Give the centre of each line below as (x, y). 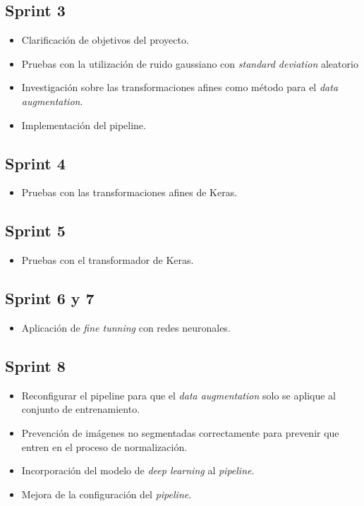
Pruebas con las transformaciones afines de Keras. (129, 192)
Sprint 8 (35, 365)
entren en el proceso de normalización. (104, 446)
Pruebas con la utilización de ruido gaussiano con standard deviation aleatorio (190, 63)
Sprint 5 (35, 230)
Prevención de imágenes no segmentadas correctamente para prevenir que (180, 432)
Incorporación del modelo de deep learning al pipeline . (138, 470)
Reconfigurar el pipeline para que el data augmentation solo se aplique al (178, 395)
